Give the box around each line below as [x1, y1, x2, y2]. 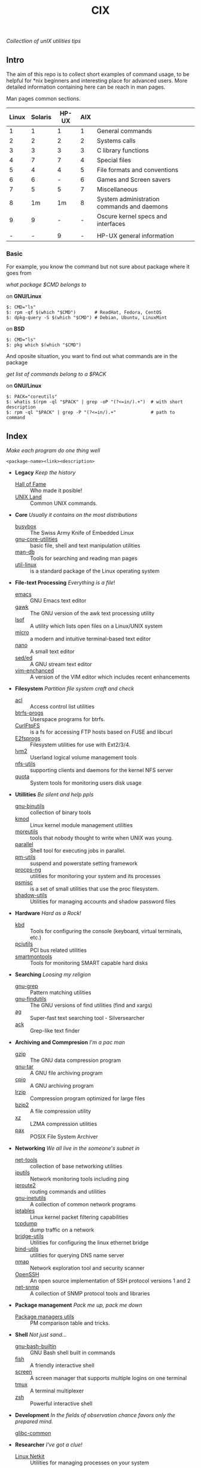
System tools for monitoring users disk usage [29, 779, 142, 786]
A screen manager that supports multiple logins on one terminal [29, 1375, 187, 1382]
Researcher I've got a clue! [14, 1441, 83, 1448]
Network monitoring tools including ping [29, 1175, 129, 1183]
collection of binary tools [29, 809, 92, 816]
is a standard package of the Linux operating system [29, 567, 160, 575]
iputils [14, 1169, 30, 1176]
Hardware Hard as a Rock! [14, 910, 82, 917]
